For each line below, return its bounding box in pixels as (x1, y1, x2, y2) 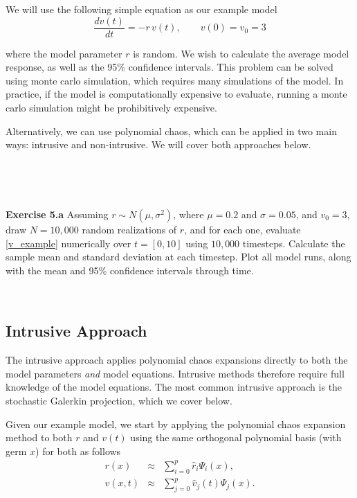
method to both (6, 430, 73, 445)
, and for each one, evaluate (184, 222, 301, 236)
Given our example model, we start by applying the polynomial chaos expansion (6, 416, 346, 431)
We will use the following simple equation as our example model (6, 2, 277, 16)
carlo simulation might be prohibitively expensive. (6, 100, 217, 115)
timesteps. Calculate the (242, 235, 345, 250)
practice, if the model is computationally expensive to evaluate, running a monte (6, 87, 347, 101)
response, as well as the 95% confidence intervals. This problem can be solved (6, 60, 333, 74)
